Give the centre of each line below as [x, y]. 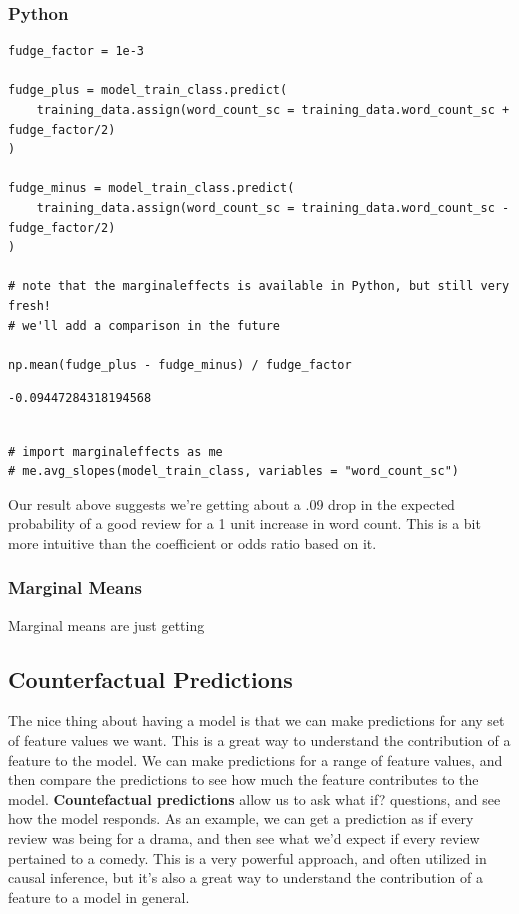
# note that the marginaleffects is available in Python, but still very [259, 286]
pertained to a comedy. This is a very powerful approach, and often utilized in [247, 857]
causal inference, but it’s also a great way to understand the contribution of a [245, 877]
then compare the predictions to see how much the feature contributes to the [243, 779]
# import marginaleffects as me [115, 451]
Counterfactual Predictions [150, 678]
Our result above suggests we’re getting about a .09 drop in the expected [231, 503]
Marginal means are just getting [106, 624]
